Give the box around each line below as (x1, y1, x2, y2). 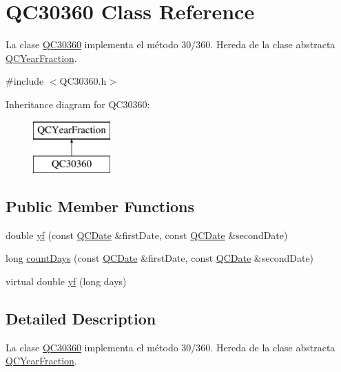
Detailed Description (6, 308, 156, 329)
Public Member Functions (6, 196, 194, 217)
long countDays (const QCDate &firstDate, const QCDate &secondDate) (6, 251, 314, 265)
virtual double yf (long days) (6, 274, 127, 289)
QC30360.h (59, 74, 107, 88)
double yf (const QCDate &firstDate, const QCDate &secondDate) (6, 227, 288, 242)
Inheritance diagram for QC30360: (6, 96, 150, 111)
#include (6, 74, 44, 88)
